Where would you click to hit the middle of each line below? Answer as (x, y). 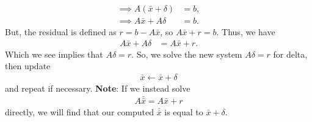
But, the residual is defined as (61, 32)
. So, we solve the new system (187, 54)
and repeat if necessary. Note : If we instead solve (98, 88)
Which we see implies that (54, 54)
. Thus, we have (246, 32)
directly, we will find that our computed (79, 111)
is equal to (184, 111)
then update (28, 66)
